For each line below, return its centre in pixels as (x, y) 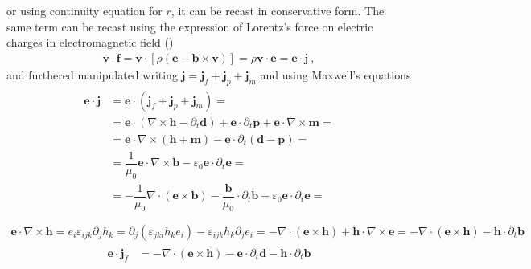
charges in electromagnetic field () (90, 42)
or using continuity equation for (84, 10)
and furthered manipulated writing (92, 74)
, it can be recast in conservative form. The (278, 10)
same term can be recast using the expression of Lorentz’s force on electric (190, 26)
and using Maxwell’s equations (335, 74)
